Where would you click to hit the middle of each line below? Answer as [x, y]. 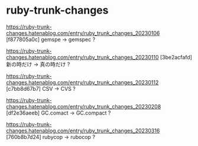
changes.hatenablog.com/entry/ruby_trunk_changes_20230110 [82, 57]
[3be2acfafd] [176, 57]
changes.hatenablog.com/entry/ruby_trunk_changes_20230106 [83, 33]
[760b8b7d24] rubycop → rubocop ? [51, 137]
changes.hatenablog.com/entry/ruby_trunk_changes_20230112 [82, 82]
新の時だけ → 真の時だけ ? [38, 64]
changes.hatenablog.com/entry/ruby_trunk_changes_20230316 [83, 131]
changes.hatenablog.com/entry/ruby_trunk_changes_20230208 [84, 106]
